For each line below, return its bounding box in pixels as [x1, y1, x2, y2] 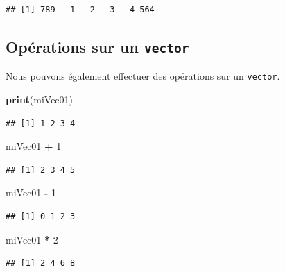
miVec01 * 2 [6, 232, 58, 246]
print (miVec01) [6, 92, 74, 107]
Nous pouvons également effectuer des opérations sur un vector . [6, 69, 280, 83]
